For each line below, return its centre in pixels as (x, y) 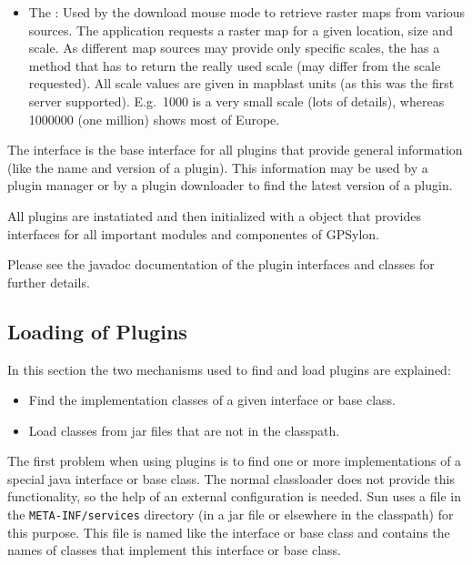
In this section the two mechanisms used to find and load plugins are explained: (229, 369)
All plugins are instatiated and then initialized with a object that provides (214, 215)
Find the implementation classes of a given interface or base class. (212, 400)
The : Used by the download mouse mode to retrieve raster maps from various (247, 12)
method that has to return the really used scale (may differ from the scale (235, 65)
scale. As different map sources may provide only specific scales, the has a (234, 48)
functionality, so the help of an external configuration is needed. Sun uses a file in (234, 496)
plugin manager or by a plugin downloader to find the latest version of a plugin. (230, 185)
